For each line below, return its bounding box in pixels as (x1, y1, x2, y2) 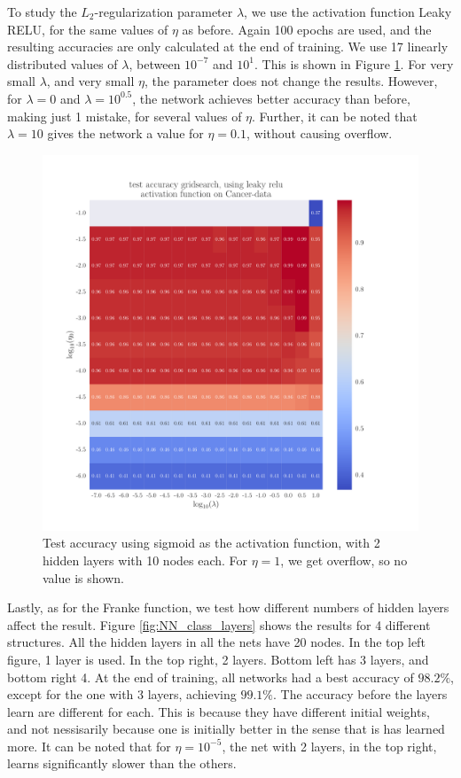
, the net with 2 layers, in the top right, (222, 736, 437, 755)
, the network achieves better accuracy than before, (132, 89, 410, 107)
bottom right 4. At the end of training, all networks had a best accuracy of (7, 667, 414, 686)
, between (129, 54, 181, 73)
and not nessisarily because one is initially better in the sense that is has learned (7, 720, 445, 738)
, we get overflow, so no (280, 550, 408, 569)
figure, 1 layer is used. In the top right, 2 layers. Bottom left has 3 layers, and (7, 650, 429, 668)
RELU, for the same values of (7, 19, 168, 38)
